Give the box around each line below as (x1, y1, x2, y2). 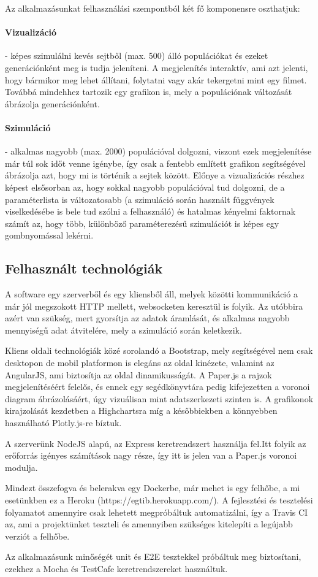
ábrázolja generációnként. (5, 97, 100, 110)
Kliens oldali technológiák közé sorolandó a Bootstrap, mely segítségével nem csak (5, 344, 313, 357)
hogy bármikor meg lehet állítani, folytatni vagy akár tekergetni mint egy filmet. (5, 73, 307, 86)
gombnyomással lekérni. (5, 229, 94, 242)
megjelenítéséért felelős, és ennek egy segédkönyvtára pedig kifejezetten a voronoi (5, 380, 310, 393)
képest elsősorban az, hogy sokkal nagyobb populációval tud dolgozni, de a (5, 180, 285, 193)
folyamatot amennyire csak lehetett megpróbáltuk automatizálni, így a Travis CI (5, 505, 308, 518)
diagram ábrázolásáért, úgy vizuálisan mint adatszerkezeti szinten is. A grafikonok (5, 392, 314, 405)
